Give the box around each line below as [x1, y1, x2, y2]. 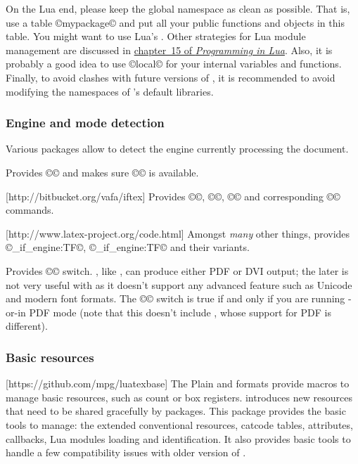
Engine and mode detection [6, 114, 165, 131]
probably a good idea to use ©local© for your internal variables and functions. [6, 56, 342, 71]
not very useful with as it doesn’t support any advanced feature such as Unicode [6, 277, 352, 292]
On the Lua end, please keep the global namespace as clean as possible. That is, [6, 1, 350, 15]
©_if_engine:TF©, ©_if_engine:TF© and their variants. [6, 240, 250, 254]
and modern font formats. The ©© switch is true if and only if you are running [6, 291, 345, 306]
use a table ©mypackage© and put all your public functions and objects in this [6, 15, 345, 30]
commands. [6, 202, 54, 217]
